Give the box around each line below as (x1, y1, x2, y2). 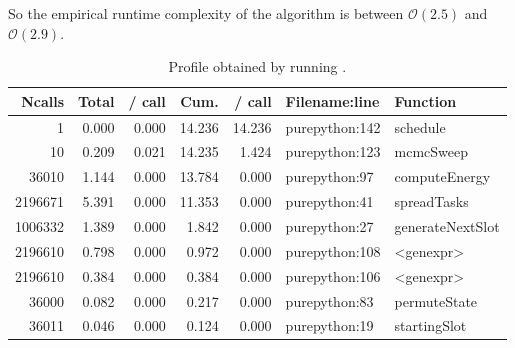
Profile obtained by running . (168, 56, 347, 77)
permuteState (394, 290, 478, 311)
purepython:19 (285, 315, 374, 336)
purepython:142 (285, 116, 381, 137)
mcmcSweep (394, 141, 469, 162)
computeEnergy (394, 166, 491, 187)
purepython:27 (285, 216, 374, 236)
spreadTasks (394, 191, 469, 212)
